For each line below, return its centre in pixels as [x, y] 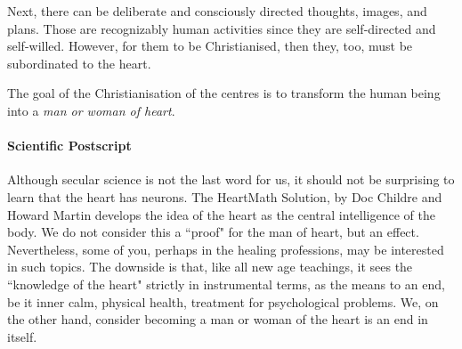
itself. [22, 336]
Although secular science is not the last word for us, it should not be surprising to [231, 179]
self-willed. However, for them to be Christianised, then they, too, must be [210, 46]
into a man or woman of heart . [91, 110]
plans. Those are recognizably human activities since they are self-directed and [222, 28]
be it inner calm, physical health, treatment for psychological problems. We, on [223, 301]
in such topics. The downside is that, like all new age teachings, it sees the [210, 267]
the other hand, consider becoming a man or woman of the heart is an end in [218, 319]
